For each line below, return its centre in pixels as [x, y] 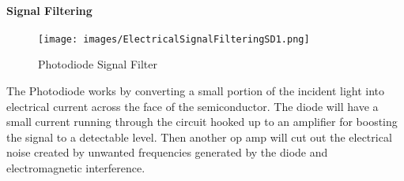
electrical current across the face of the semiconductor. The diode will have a [193, 106]
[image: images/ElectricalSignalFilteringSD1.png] [174, 39]
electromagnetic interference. [76, 168]
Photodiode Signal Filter [98, 64]
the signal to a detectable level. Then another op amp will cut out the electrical [199, 137]
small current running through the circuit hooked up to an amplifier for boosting [202, 122]
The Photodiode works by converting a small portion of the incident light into [196, 91]
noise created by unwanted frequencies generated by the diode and [167, 152]
